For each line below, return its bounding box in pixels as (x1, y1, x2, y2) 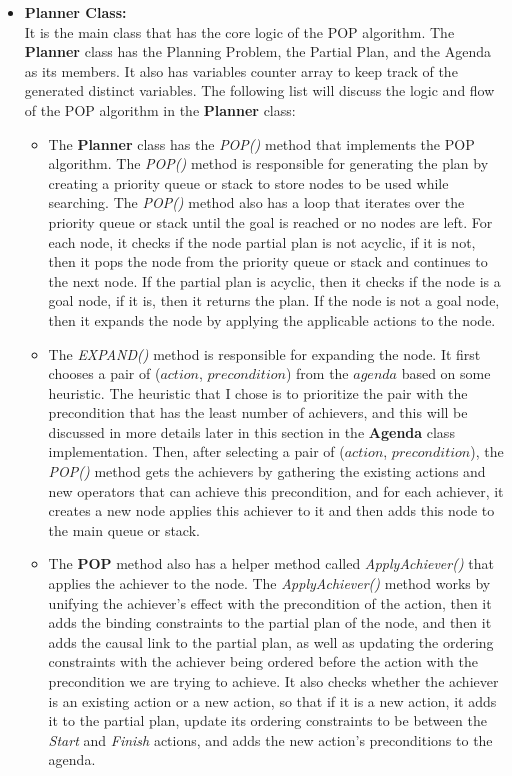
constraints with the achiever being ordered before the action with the (48, 651, 478, 672)
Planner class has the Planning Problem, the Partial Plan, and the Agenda (24, 41, 492, 62)
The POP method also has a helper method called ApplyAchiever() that (48, 553, 494, 574)
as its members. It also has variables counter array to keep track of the (24, 60, 458, 81)
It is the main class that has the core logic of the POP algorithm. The (24, 21, 455, 42)
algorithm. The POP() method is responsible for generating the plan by (48, 153, 489, 174)
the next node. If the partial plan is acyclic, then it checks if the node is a (48, 270, 501, 291)
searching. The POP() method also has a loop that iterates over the (48, 192, 465, 213)
